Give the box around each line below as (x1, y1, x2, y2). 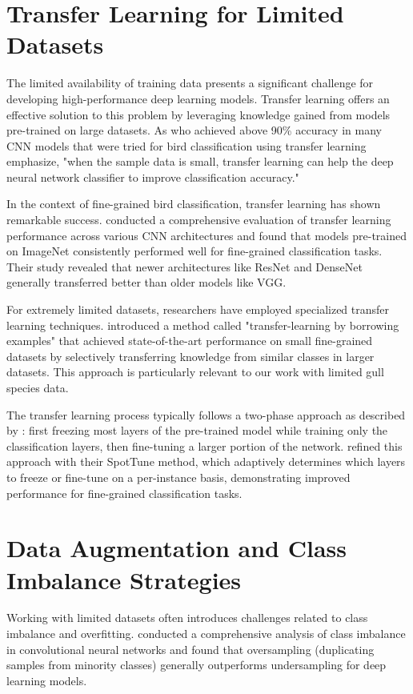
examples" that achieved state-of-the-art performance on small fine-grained (6, 332, 373, 349)
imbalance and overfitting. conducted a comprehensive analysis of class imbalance (6, 625, 406, 642)
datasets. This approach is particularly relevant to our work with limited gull (6, 363, 384, 380)
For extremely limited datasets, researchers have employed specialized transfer (6, 301, 390, 318)
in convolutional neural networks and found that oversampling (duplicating (6, 640, 375, 657)
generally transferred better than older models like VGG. (6, 274, 287, 291)
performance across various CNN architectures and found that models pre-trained (6, 227, 407, 243)
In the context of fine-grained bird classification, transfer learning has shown (6, 195, 381, 212)
